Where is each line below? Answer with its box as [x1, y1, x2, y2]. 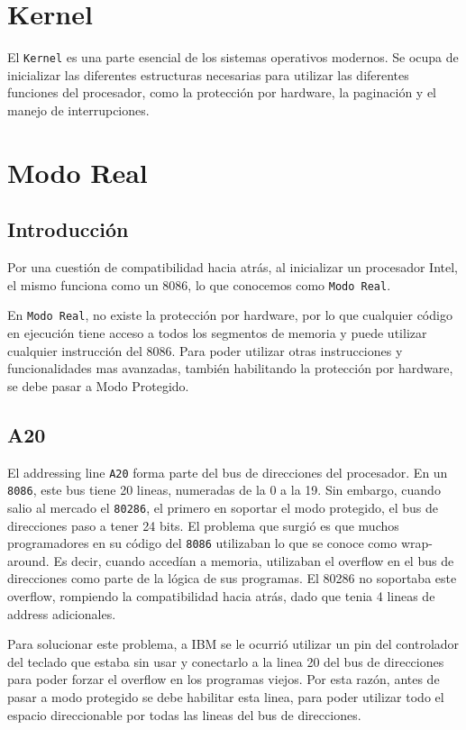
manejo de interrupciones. [7, 100, 150, 119]
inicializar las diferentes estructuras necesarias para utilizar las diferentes [7, 65, 409, 84]
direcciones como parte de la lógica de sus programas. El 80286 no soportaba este [7, 569, 457, 588]
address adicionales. [7, 604, 116, 623]
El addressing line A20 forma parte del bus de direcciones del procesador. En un [7, 462, 448, 481]
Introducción [7, 215, 129, 243]
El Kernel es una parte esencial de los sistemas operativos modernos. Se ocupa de [7, 48, 459, 67]
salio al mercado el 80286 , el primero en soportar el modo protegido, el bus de [7, 497, 439, 516]
